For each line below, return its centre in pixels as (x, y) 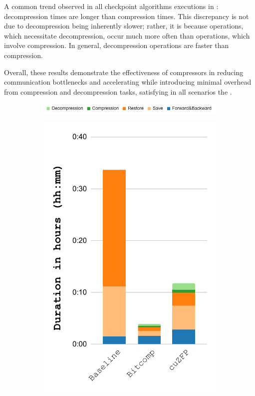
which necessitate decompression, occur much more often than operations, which (127, 35)
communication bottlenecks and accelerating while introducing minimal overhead (128, 82)
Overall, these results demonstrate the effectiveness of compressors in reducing (124, 72)
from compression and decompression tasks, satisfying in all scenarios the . (118, 91)
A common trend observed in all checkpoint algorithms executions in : (111, 6)
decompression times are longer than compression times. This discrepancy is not (127, 16)
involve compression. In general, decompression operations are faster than (117, 45)
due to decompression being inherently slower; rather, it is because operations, (124, 26)
